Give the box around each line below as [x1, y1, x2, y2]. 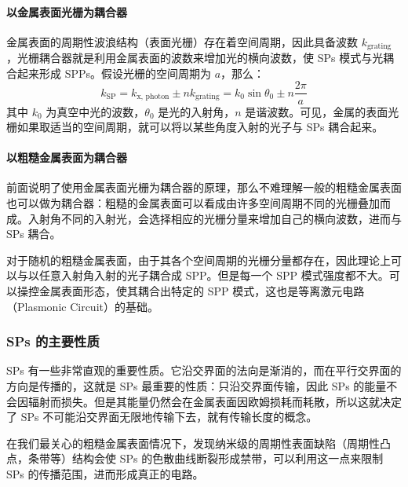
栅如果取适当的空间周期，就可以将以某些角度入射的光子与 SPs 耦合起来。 [6, 119, 384, 135]
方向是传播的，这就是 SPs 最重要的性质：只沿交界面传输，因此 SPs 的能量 [6, 378, 387, 394]
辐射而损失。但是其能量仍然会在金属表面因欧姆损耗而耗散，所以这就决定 [27, 393, 402, 409]
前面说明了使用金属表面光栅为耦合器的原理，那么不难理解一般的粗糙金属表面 [6, 179, 402, 196]
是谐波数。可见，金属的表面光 [245, 103, 399, 119]
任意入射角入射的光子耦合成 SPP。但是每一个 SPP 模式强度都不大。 [38, 267, 389, 284]
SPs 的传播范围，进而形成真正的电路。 [6, 466, 204, 482]
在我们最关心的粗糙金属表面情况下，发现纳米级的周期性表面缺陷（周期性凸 [6, 434, 391, 451]
